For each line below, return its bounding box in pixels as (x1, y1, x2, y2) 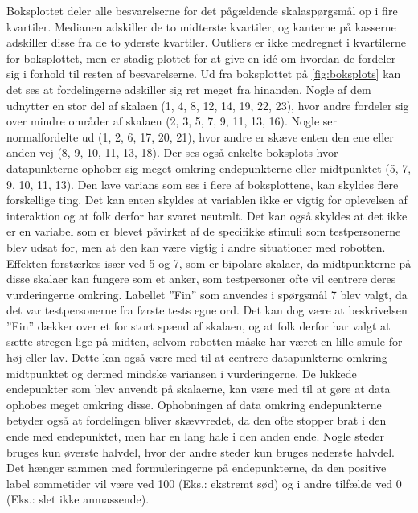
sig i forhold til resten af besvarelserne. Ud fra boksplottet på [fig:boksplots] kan (6, 65, 401, 82)
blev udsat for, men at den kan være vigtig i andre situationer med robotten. (6, 238, 386, 255)
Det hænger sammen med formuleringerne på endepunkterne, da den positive (6, 459, 387, 476)
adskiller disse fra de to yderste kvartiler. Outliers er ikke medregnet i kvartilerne (6, 34, 406, 51)
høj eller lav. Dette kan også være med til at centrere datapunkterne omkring (6, 349, 387, 366)
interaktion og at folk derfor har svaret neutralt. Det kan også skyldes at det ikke (6, 207, 408, 224)
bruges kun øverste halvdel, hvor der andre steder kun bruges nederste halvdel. (6, 443, 395, 460)
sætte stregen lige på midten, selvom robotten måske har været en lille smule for (6, 333, 403, 350)
